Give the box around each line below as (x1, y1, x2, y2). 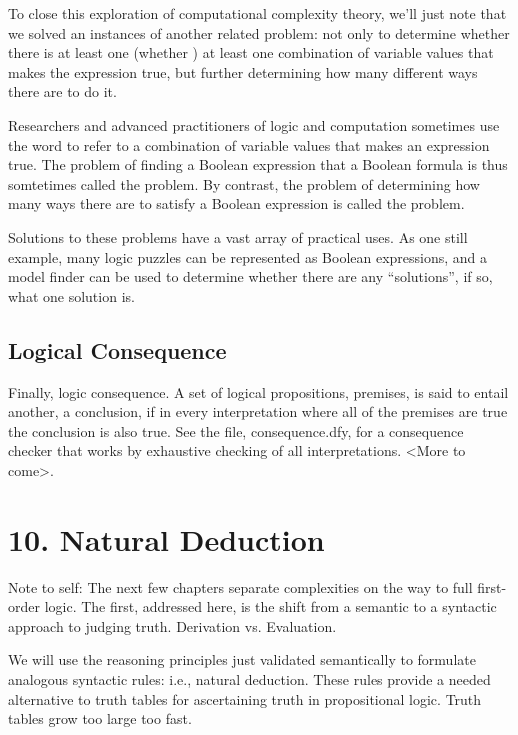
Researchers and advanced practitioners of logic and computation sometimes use (8, 114, 500, 135)
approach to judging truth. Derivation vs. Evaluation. (8, 615, 337, 636)
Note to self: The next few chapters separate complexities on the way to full (8, 576, 473, 597)
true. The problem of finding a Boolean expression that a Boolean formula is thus (8, 154, 508, 175)
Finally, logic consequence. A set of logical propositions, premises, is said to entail (8, 381, 509, 402)
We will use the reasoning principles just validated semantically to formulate (8, 649, 476, 670)
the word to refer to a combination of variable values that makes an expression (8, 134, 490, 155)
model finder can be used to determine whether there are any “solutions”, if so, (8, 266, 493, 287)
